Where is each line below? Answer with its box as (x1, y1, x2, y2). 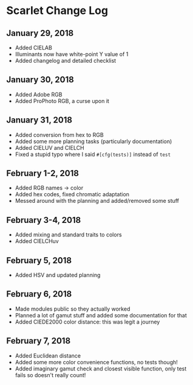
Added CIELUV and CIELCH (15, 144, 84, 151)
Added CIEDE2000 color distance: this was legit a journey (15, 318, 160, 325)
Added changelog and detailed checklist (15, 57, 117, 64)
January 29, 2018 (6, 28, 74, 38)
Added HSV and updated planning (15, 272, 101, 279)
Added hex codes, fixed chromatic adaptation (15, 191, 129, 198)
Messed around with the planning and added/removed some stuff (15, 197, 180, 205)
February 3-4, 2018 (6, 214, 81, 225)
